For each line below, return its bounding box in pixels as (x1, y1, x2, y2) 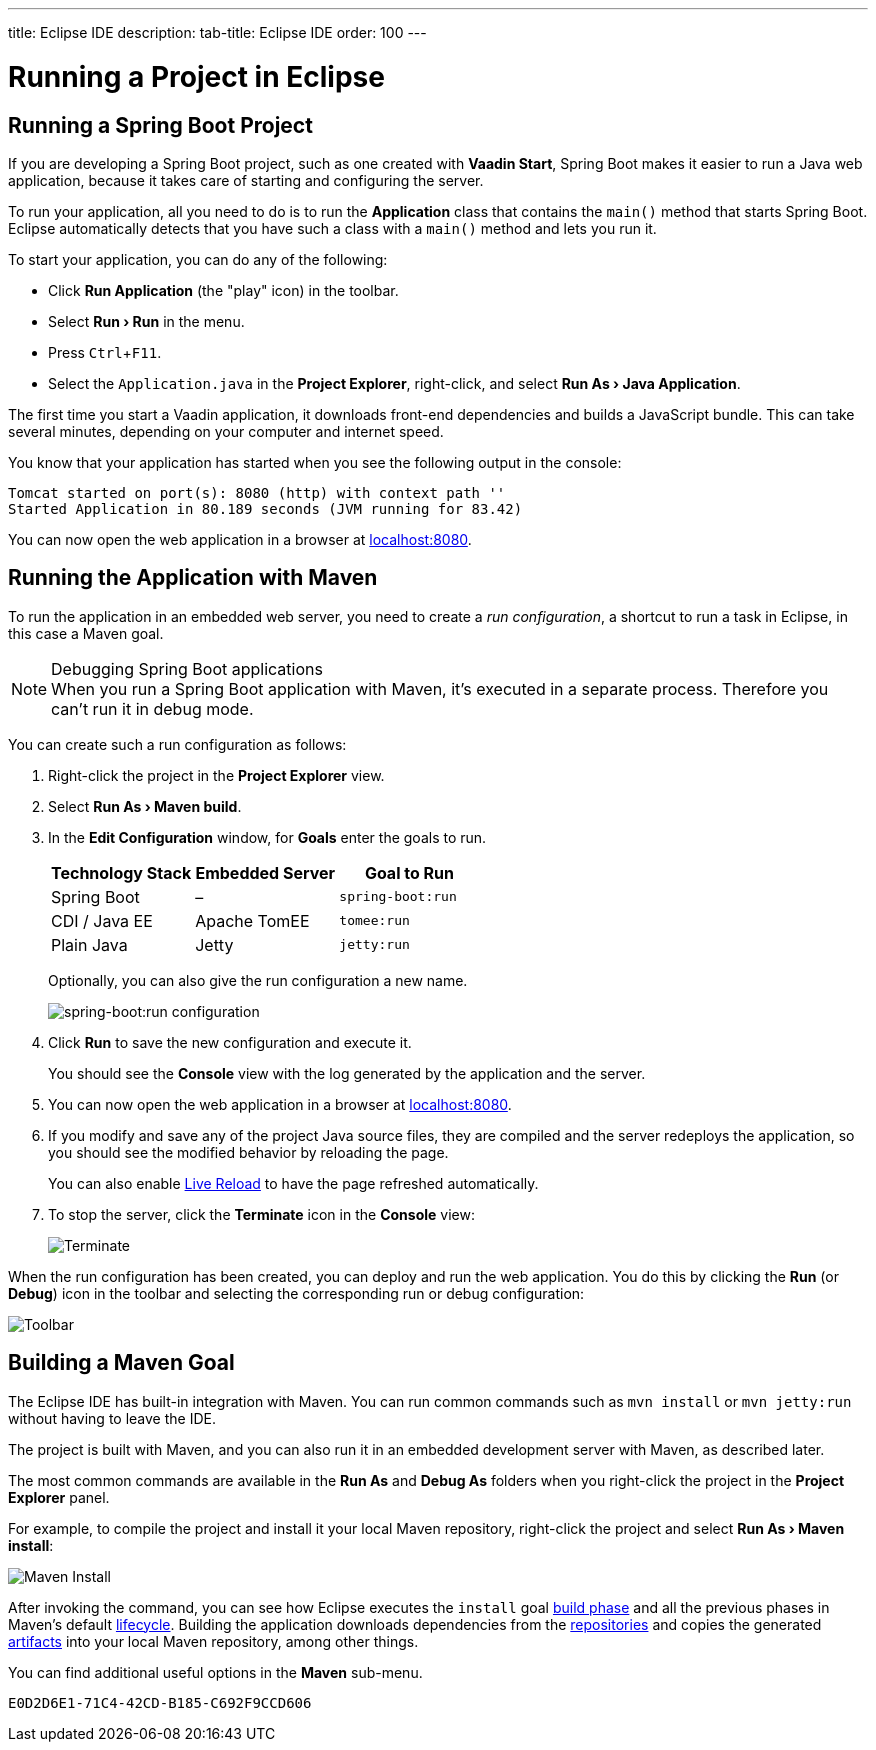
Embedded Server (195, 862, 336, 883)
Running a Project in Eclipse (8, 59, 385, 94)
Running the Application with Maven (8, 565, 378, 591)
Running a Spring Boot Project (8, 112, 313, 138)
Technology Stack (51, 862, 192, 883)
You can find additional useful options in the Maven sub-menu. (8, 1663, 423, 1681)
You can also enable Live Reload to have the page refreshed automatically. (48, 1174, 539, 1192)
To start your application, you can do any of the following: (8, 250, 388, 268)
